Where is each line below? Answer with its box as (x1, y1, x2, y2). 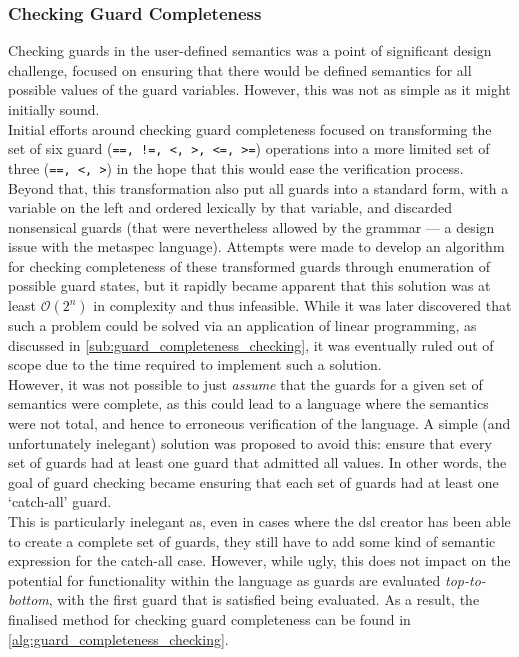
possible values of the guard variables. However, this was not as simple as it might (8, 79, 511, 100)
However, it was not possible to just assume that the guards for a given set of (8, 373, 483, 394)
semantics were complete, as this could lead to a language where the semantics (8, 393, 489, 414)
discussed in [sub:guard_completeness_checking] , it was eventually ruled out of (8, 334, 494, 355)
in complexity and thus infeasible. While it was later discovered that (93, 295, 512, 316)
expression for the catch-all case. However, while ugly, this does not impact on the (8, 550, 511, 571)
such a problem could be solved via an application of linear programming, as (8, 315, 477, 336)
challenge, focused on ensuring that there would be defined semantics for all (8, 59, 472, 80)
